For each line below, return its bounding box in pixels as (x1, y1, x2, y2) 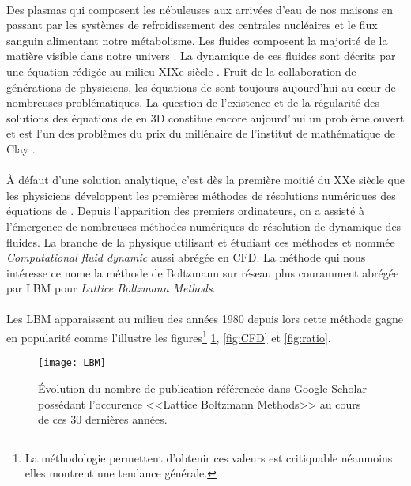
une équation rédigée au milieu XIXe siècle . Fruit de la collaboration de (6, 62, 356, 79)
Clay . (6, 140, 36, 156)
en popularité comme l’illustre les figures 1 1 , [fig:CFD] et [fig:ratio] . (6, 327, 331, 345)
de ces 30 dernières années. (38, 411, 168, 428)
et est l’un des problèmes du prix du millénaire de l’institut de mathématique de (6, 125, 395, 141)
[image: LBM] (38, 357, 106, 369)
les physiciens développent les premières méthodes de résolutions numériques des (6, 186, 396, 203)
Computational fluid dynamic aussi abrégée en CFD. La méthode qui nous (6, 249, 366, 266)
